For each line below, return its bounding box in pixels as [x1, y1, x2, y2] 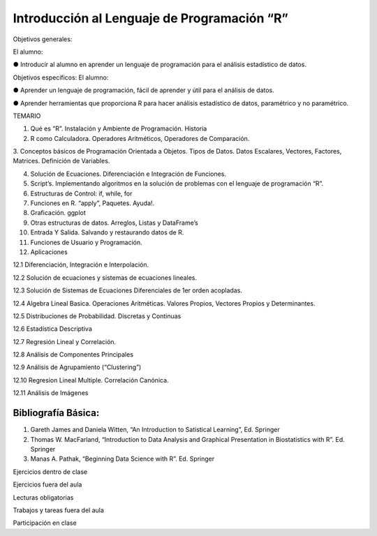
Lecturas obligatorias [13, 493, 74, 502]
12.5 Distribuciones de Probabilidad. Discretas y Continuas [13, 311, 182, 320]
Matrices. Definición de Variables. [13, 157, 110, 165]
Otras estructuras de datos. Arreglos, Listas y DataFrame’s [30, 218, 198, 227]
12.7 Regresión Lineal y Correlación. [13, 337, 117, 345]
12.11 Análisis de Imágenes [13, 389, 89, 397]
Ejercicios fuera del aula [13, 480, 82, 489]
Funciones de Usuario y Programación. [30, 238, 142, 246]
